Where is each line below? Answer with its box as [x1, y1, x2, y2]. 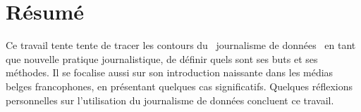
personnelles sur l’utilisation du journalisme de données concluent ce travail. [6, 92, 334, 107]
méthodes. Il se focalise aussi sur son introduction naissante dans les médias [6, 65, 334, 80]
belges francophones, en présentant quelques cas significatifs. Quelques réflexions [6, 78, 353, 93]
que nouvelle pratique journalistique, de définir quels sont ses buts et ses [6, 51, 318, 66]
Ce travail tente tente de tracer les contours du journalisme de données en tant [6, 38, 356, 52]
